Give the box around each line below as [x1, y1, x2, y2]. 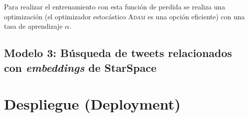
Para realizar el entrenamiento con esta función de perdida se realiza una [4, 1, 225, 11]
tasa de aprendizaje [4, 21, 63, 31]
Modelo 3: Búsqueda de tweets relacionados [4, 45, 232, 60]
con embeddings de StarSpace [4, 59, 156, 75]
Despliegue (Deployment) [4, 94, 181, 114]
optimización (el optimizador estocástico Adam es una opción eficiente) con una [4, 11, 245, 21]
